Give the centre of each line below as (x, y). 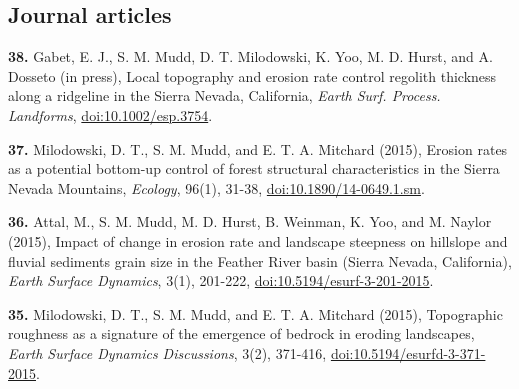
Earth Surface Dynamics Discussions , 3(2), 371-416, (167, 352)
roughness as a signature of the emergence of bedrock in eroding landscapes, (241, 333)
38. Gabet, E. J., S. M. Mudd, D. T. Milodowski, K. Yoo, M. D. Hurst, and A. (250, 56)
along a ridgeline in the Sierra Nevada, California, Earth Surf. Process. (224, 95)
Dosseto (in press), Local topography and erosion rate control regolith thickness (252, 75)
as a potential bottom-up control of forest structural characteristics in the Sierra (254, 168)
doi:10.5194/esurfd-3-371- (408, 352)
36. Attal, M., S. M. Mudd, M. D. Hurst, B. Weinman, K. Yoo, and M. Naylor (250, 221)
